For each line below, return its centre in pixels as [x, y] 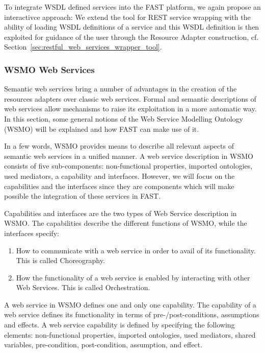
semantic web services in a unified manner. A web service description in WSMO [129, 156]
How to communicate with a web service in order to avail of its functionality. [136, 250]
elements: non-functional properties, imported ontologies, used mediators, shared [130, 334]
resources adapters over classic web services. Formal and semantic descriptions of [130, 98]
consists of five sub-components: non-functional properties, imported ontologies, [128, 166]
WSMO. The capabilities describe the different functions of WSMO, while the [126, 223]
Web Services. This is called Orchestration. [83, 287]
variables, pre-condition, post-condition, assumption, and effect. [103, 345]
